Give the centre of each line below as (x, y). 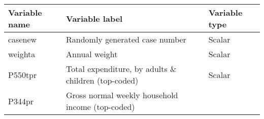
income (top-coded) (101, 107)
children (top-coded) (102, 80)
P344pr (21, 101)
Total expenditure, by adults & (121, 69)
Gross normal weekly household (122, 95)
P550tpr (23, 74)
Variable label (94, 18)
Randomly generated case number (126, 39)
